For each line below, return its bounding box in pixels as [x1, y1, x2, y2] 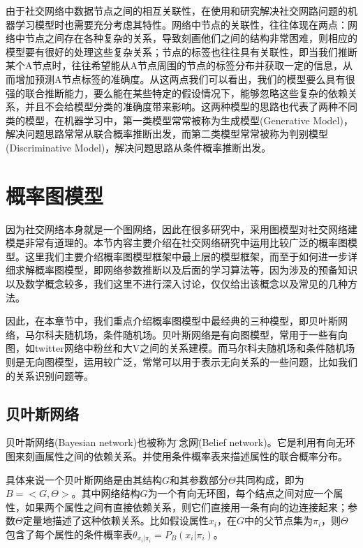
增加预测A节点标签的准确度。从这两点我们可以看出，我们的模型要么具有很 [15, 71, 355, 86]
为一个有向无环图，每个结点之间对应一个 [147, 486, 334, 501]
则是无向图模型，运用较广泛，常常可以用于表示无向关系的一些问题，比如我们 [6, 355, 357, 369]
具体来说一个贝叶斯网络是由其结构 [6, 472, 162, 487]
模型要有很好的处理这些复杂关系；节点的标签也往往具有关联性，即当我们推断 [6, 44, 357, 59]
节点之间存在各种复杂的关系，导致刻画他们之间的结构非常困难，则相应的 [24, 31, 357, 45]
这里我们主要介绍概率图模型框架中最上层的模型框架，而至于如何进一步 [24, 249, 348, 263]
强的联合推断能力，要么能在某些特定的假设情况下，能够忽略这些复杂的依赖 [6, 85, 348, 100]
